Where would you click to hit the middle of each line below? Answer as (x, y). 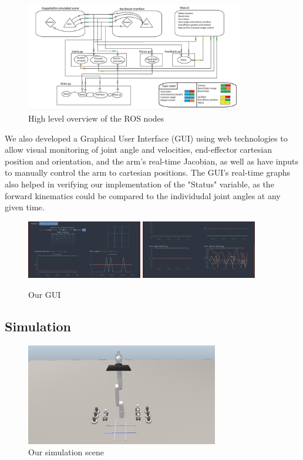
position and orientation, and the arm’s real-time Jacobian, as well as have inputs (152, 161)
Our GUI (45, 294)
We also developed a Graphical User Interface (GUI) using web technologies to (146, 138)
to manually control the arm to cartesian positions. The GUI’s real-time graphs (147, 172)
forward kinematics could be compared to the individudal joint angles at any (143, 195)
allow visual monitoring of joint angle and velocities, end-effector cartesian (138, 150)
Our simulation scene (66, 452)
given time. (25, 207)
